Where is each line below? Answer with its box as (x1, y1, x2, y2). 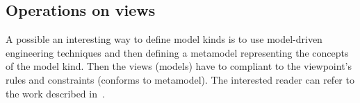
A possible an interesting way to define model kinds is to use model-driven (6, 32, 322, 46)
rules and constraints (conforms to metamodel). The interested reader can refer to (6, 72, 354, 86)
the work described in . (6, 86, 105, 100)
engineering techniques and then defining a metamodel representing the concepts (6, 45, 349, 59)
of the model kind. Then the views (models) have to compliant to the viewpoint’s (6, 59, 352, 73)
